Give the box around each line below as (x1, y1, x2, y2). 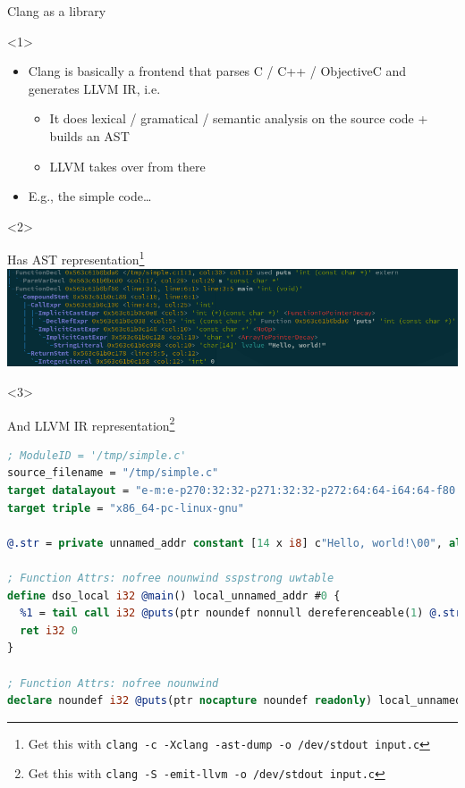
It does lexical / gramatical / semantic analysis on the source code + (49, 109, 428, 128)
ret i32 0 (20, 624, 78, 637)
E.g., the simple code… (28, 187, 152, 205)
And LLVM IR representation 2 (7, 413, 175, 434)
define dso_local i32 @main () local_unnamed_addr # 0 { (7, 589, 341, 602)
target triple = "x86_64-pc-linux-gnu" (7, 501, 244, 515)
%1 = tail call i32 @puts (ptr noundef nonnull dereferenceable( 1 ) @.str (20, 607, 462, 620)
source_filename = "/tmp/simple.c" (7, 466, 219, 480)
